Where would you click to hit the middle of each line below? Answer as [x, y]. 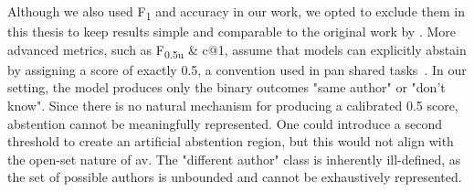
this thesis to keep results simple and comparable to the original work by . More [232, 32]
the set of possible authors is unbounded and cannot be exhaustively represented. [235, 177]
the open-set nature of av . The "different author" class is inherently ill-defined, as [234, 159]
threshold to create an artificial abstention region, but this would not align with [231, 141]
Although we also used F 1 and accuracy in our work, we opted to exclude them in [236, 12]
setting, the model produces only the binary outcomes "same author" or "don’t [226, 87]
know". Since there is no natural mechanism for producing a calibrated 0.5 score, [233, 106]
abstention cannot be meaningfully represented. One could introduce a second [225, 123]
